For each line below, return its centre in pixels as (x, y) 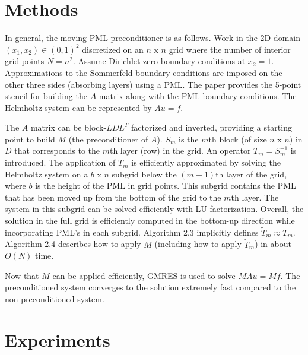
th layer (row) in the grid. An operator (180, 150)
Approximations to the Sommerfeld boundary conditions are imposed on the (144, 72)
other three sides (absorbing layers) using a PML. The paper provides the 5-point (153, 84)
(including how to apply (198, 244)
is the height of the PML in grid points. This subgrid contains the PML (166, 186)
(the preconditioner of (108, 139)
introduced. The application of (60, 162)
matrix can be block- (69, 127)
